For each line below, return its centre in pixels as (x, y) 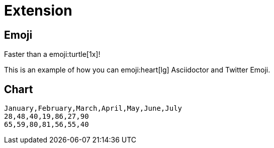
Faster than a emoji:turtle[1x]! (52, 54)
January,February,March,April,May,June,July (93, 108)
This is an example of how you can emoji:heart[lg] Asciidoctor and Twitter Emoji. (137, 70)
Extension (38, 11)
